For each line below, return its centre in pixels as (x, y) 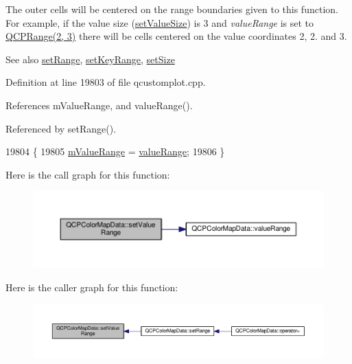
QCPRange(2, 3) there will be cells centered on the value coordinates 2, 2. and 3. (176, 36)
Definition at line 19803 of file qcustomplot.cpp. (106, 82)
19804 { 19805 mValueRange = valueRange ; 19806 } (115, 151)
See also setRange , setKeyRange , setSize (90, 59)
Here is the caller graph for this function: (92, 287)
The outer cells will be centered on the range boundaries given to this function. (172, 9)
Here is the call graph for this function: (88, 174)
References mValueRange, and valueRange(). (99, 105)
